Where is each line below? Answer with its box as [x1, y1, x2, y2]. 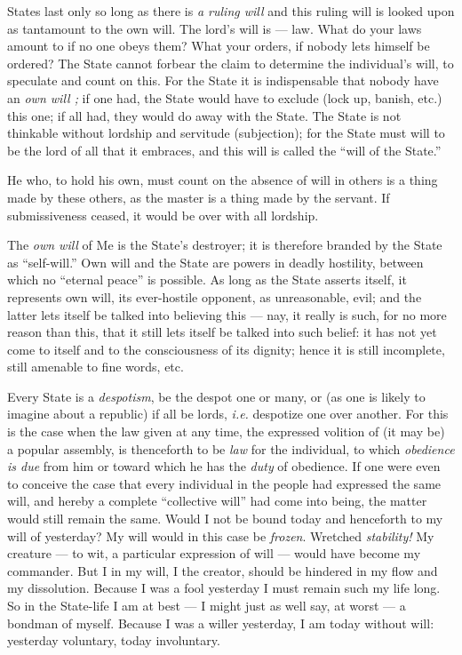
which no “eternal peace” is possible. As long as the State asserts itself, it [7, 270, 407, 289]
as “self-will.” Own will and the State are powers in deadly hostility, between [7, 252, 424, 271]
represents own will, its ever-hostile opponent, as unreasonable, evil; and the [7, 287, 422, 306]
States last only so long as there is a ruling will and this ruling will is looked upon [7, 2, 455, 20]
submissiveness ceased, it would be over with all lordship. [7, 205, 319, 224]
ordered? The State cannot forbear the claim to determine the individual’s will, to [7, 53, 454, 72]
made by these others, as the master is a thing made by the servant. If [7, 188, 390, 206]
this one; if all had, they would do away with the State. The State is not [7, 106, 402, 124]
